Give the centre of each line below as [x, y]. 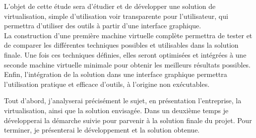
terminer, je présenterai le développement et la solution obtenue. [102, 130]
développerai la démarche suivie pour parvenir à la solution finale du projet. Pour [128, 120]
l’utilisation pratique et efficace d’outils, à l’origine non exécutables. [107, 84]
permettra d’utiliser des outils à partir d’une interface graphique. [103, 26]
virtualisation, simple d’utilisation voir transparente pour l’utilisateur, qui [116, 16]
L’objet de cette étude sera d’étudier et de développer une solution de [110, 6]
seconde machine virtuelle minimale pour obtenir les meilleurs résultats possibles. [128, 64]
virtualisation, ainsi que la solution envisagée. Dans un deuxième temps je [116, 110]
